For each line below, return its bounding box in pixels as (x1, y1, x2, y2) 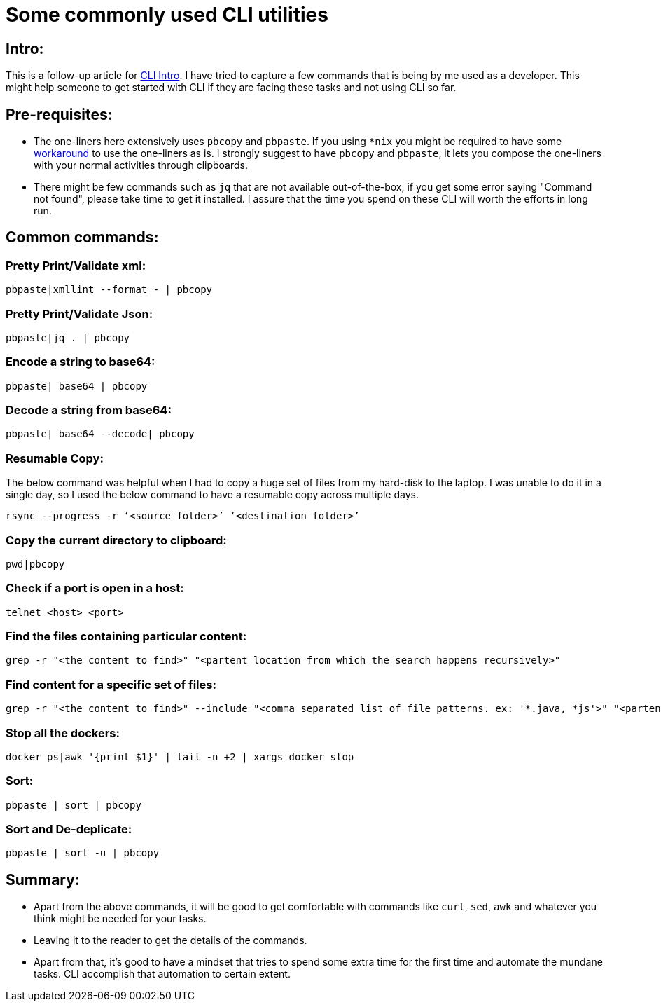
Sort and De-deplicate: (6, 822, 132, 837)
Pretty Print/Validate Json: (6, 306, 153, 321)
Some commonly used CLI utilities (6, 3, 328, 27)
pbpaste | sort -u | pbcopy (6, 847, 160, 859)
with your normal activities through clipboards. (34, 159, 248, 172)
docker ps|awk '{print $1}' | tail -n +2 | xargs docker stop (6, 751, 354, 762)
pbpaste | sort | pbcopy (6, 799, 141, 811)
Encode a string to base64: (6, 355, 155, 369)
